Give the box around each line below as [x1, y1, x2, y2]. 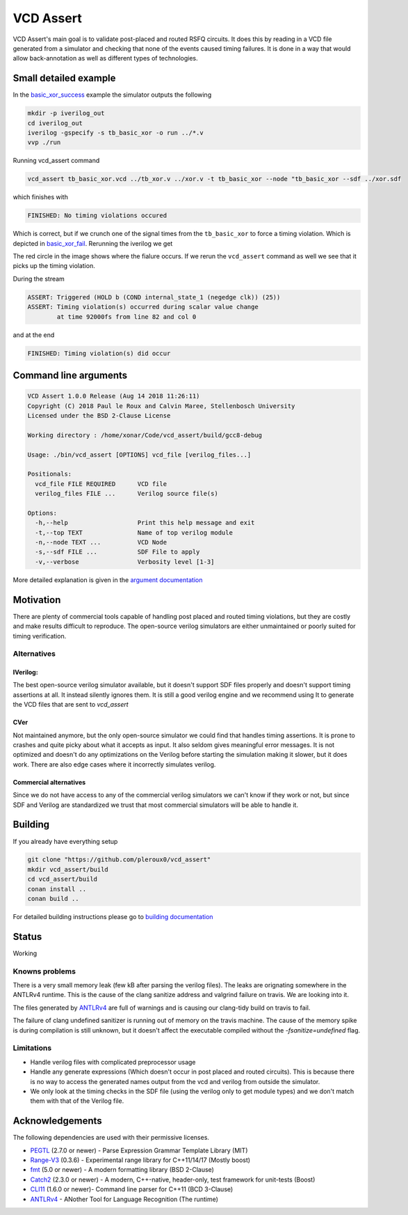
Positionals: [27, 470, 72, 478]
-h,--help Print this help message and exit [35, 519, 255, 527]
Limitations [13, 1043, 52, 1053]
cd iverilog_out [27, 119, 83, 127]
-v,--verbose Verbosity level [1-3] [35, 558, 215, 565]
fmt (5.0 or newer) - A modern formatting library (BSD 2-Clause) [30, 1166, 215, 1174]
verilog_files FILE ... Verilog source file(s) [35, 489, 218, 498]
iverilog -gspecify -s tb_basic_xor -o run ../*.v [27, 129, 204, 136]
